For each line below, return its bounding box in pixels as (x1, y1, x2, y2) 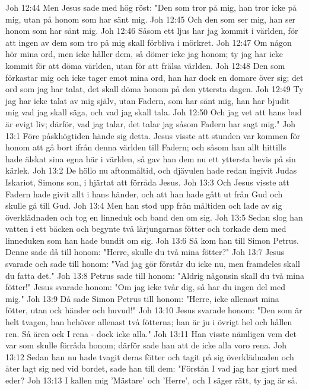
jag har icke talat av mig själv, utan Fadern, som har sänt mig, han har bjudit (5, 94, 290, 106)
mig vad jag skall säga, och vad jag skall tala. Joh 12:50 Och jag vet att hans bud (5, 106, 302, 118)
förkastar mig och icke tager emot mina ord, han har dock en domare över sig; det (5, 71, 304, 83)
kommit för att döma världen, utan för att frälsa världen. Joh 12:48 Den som (5, 59, 285, 71)
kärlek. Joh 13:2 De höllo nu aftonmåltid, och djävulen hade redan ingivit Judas (5, 164, 297, 177)
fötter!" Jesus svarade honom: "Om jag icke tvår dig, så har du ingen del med (5, 281, 285, 293)
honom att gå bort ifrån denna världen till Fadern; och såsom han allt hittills (5, 141, 286, 153)
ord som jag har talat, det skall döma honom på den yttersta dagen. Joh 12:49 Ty (5, 83, 304, 95)
